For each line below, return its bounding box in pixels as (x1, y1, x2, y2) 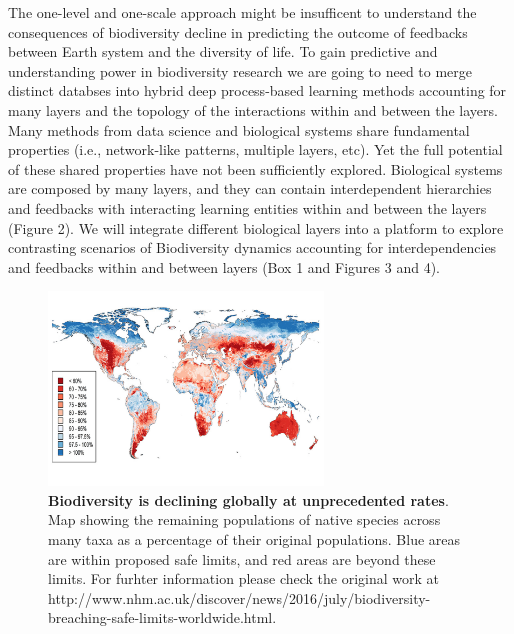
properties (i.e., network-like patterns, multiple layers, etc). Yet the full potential (8, 139, 503, 160)
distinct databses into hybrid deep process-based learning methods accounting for (8, 80, 507, 101)
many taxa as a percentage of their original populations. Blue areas (48, 528, 461, 549)
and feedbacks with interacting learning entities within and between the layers (8, 197, 487, 218)
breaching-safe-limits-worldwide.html (48, 607, 273, 628)
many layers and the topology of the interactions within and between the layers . (8, 99, 498, 120)
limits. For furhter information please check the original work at (48, 568, 440, 589)
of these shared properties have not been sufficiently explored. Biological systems (8, 158, 503, 179)
